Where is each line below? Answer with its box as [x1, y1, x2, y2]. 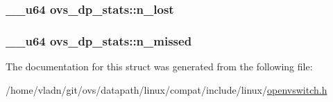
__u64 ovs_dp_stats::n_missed [6, 32, 192, 49]
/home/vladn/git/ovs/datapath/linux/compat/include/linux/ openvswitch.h [6, 82, 327, 96]
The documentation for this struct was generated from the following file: [6, 59, 313, 74]
